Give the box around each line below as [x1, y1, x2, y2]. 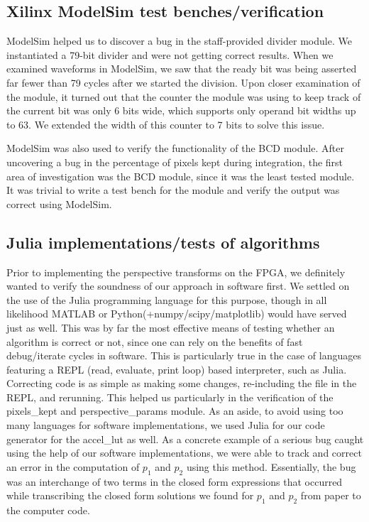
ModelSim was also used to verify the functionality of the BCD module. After [6, 141, 344, 156]
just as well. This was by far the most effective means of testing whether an [6, 320, 335, 335]
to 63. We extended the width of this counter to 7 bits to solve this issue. [6, 116, 325, 131]
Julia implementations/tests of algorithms [6, 231, 320, 253]
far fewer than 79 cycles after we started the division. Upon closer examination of [6, 75, 360, 89]
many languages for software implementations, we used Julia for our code [6, 418, 325, 433]
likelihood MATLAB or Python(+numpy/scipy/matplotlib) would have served [6, 306, 347, 321]
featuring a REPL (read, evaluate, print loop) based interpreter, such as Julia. [6, 361, 347, 376]
